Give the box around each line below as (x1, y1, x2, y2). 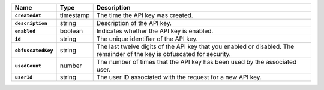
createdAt (14, 12, 42, 18)
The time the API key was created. (96, 11, 193, 19)
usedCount (14, 63, 42, 69)
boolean (59, 27, 83, 35)
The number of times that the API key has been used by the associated (96, 58, 297, 66)
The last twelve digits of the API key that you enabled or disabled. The (96, 42, 295, 51)
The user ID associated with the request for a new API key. (96, 73, 262, 81)
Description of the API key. (96, 19, 172, 27)
